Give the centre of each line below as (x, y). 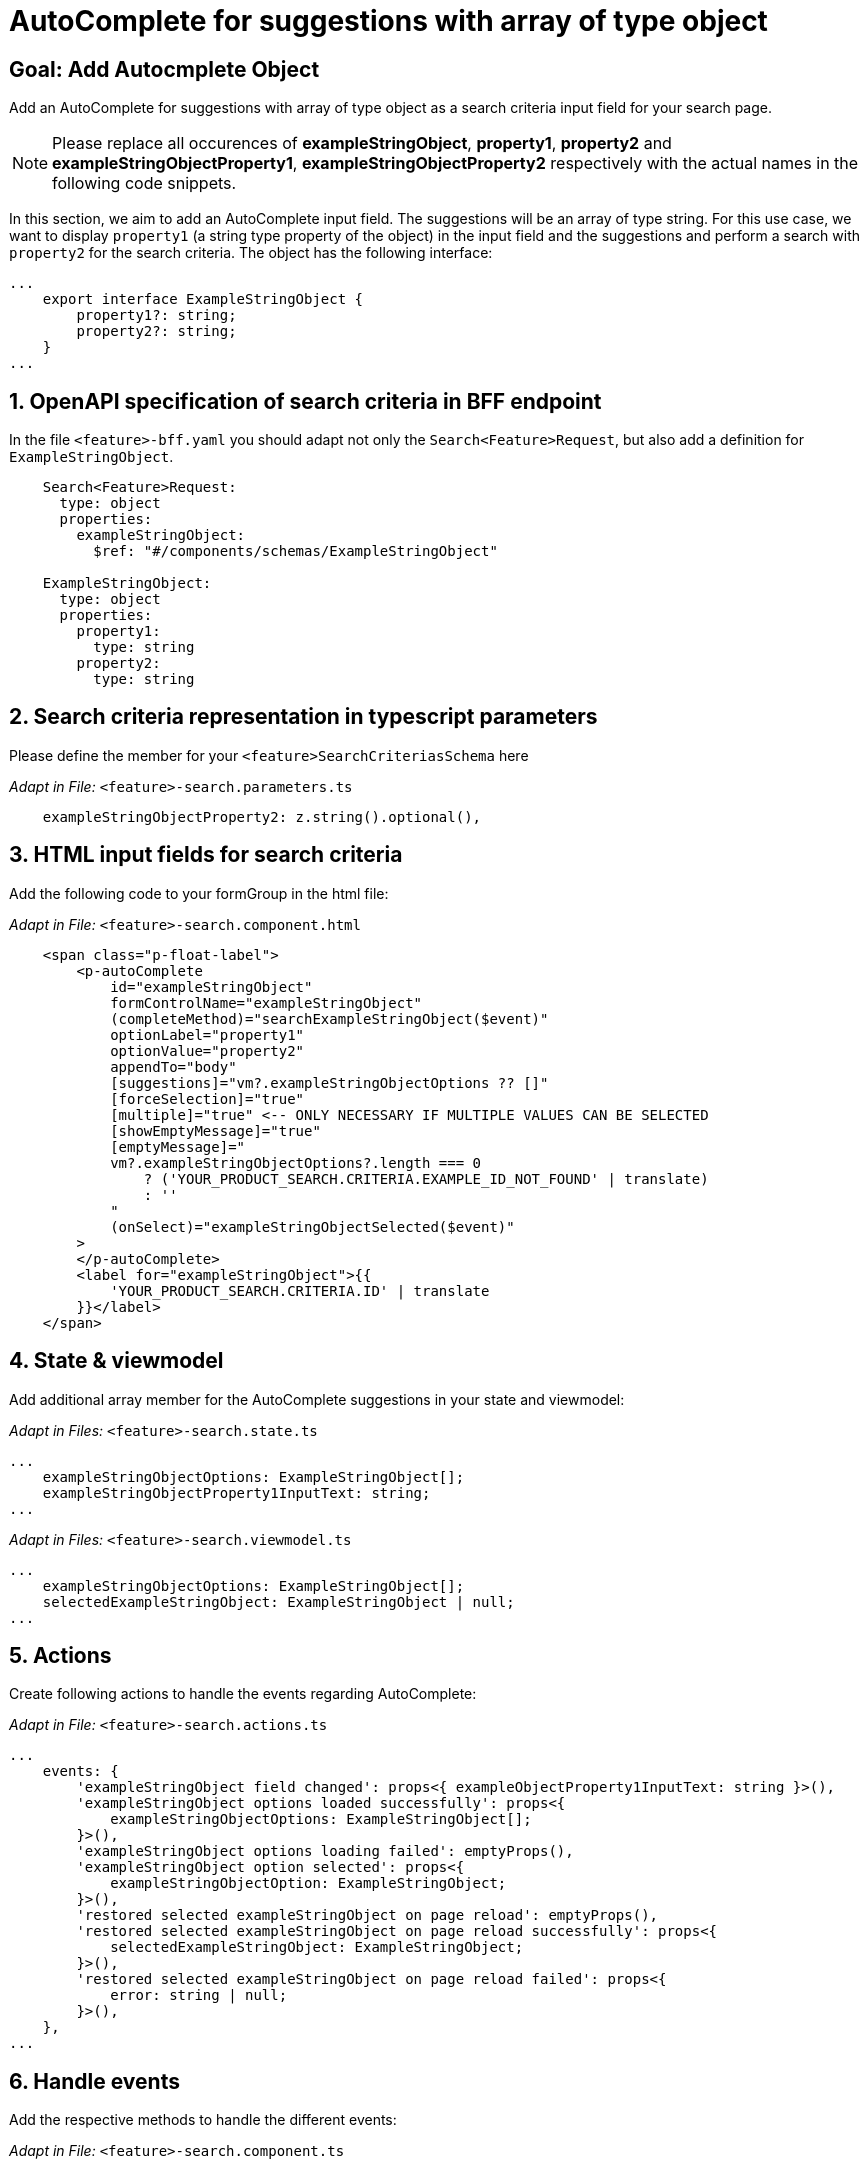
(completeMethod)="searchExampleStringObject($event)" (329, 1018)
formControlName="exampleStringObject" (266, 1002)
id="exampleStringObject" (211, 986)
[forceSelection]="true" (207, 1098)
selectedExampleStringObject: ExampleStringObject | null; (278, 1601)
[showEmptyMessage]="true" (215, 1130)
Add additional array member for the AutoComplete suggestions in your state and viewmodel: (317, 1399)
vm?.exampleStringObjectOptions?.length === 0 (296, 1162)
